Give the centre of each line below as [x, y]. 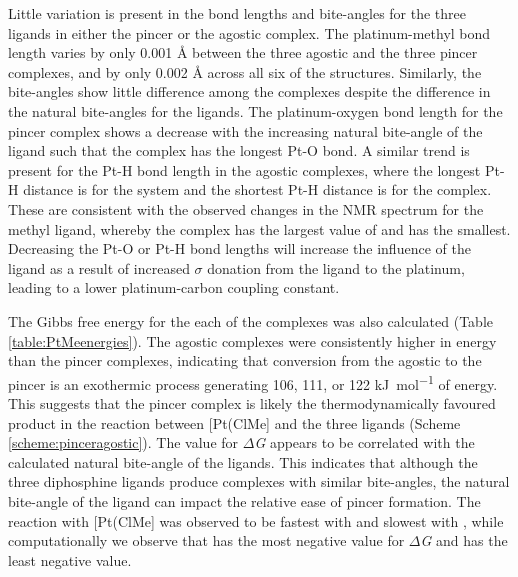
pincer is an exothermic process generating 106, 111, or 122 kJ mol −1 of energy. [253, 382]
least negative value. [70, 559]
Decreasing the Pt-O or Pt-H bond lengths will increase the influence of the [239, 248]
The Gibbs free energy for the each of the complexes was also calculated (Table [251, 320]
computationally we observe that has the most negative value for [206, 540]
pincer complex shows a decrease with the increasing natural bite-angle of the [245, 130]
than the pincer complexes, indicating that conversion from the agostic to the [245, 360]
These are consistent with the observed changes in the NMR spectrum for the [246, 208]
